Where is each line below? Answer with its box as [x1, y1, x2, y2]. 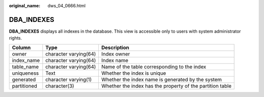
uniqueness [12, 70, 39, 77]
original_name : [9, 3, 41, 8]
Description [101, 44, 130, 51]
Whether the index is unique [101, 70, 166, 77]
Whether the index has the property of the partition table [101, 82, 232, 89]
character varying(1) [45, 76, 92, 83]
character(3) [45, 82, 74, 89]
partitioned [12, 82, 38, 89]
